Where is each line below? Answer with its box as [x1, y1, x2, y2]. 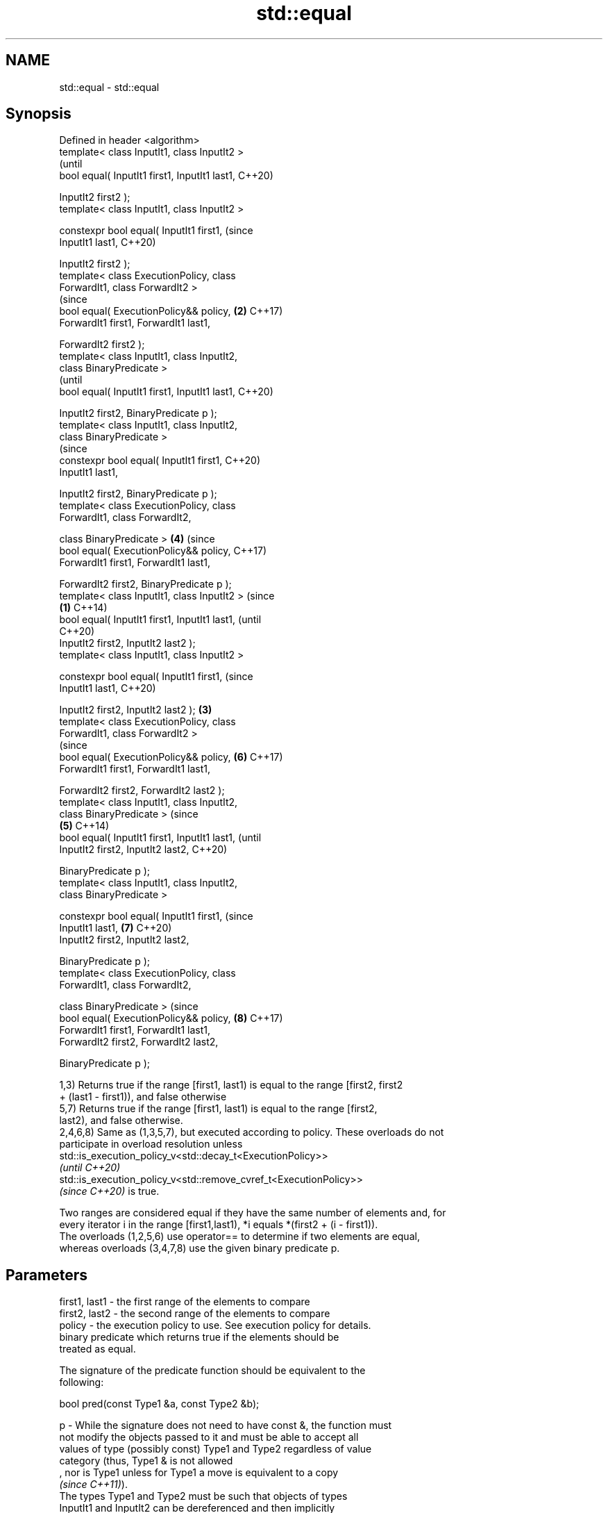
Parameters [6, 1266, 87, 1284]
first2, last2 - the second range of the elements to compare [59, 1307, 330, 1320]
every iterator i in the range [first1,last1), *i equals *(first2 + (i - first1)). [59, 1218, 378, 1231]
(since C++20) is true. [59, 1185, 160, 1198]
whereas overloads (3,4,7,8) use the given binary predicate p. [59, 1242, 340, 1255]
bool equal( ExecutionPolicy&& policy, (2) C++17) [59, 305, 283, 317]
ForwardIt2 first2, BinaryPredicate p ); [59, 578, 232, 590]
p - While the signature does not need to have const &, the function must [59, 1419, 392, 1432]
